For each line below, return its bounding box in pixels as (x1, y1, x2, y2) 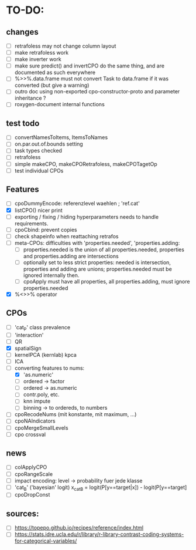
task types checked (14, 147, 63, 154)
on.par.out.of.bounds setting (14, 140, 83, 147)
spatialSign (14, 345, 42, 352)
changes (6, 27, 39, 37)
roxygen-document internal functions (14, 101, 105, 108)
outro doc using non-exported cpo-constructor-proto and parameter (14, 88, 180, 95)
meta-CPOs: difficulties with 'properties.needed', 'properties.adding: (14, 239, 180, 247)
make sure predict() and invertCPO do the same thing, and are (14, 62, 165, 69)
